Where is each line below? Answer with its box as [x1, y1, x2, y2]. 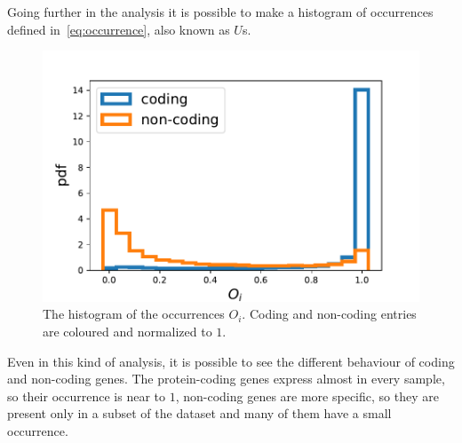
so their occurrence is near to [7, 386, 166, 405]
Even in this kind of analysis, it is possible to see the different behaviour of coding [7, 352, 455, 370]
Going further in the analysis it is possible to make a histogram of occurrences [7, 3, 434, 20]
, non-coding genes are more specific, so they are [175, 386, 439, 405]
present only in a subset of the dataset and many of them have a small [7, 404, 392, 423]
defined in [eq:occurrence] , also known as [7, 20, 230, 38]
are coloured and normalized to [43, 322, 212, 341]
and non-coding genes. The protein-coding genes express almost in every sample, [7, 369, 445, 388]
